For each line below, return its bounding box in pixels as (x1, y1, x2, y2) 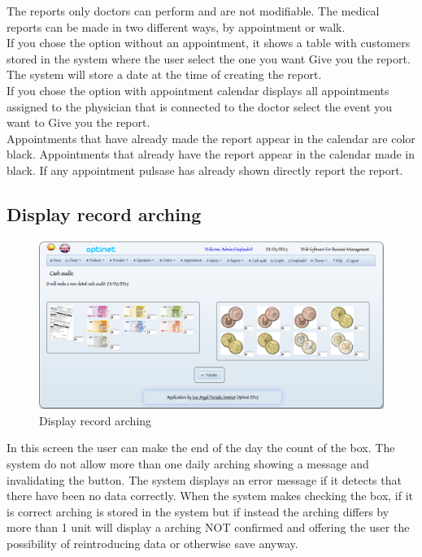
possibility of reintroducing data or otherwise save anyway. (7, 534, 298, 551)
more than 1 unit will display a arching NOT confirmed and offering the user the (7, 519, 410, 536)
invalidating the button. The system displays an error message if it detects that (7, 471, 402, 488)
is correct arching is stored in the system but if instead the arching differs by (7, 503, 389, 520)
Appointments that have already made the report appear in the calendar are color (7, 129, 415, 146)
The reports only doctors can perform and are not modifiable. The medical (7, 2, 380, 19)
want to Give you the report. (7, 114, 150, 131)
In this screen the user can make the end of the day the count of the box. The (7, 439, 395, 456)
